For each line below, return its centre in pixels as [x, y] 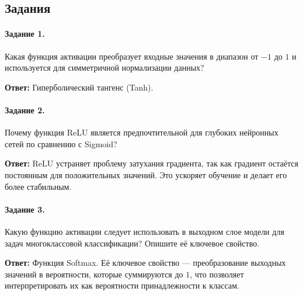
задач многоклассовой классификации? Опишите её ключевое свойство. [132, 243]
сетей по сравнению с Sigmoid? [61, 143]
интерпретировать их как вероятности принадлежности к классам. [122, 285]
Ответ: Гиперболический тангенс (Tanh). [79, 87]
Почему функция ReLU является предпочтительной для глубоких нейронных [142, 132]
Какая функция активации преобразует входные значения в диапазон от [132, 56]
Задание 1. [25, 34]
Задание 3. [25, 209]
